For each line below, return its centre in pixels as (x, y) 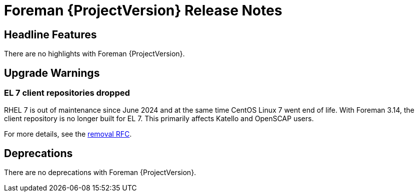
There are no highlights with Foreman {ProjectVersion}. (94, 54)
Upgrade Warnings (52, 73)
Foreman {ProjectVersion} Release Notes (143, 10)
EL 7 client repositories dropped (67, 93)
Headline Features (50, 34)
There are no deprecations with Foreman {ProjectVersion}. (100, 173)
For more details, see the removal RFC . (68, 134)
